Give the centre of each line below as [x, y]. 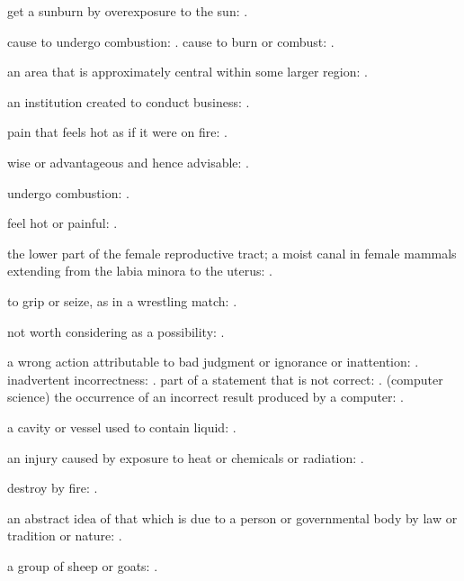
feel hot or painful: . [62, 223]
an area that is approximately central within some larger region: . [187, 72]
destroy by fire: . [53, 488]
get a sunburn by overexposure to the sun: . [128, 11]
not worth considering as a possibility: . [116, 331]
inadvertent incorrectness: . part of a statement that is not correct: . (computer [225, 379]
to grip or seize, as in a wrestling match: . [122, 300]
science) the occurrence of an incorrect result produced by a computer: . [206, 397]
